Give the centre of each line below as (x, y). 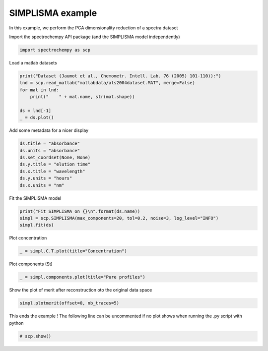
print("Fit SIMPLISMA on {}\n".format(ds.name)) (80, 211)
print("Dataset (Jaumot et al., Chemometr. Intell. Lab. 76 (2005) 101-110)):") (120, 76)
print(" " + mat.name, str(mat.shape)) (82, 97)
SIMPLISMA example (53, 13)
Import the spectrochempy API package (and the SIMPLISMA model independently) (95, 37)
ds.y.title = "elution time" (55, 164)
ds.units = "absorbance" (50, 150)
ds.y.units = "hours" (46, 178)
